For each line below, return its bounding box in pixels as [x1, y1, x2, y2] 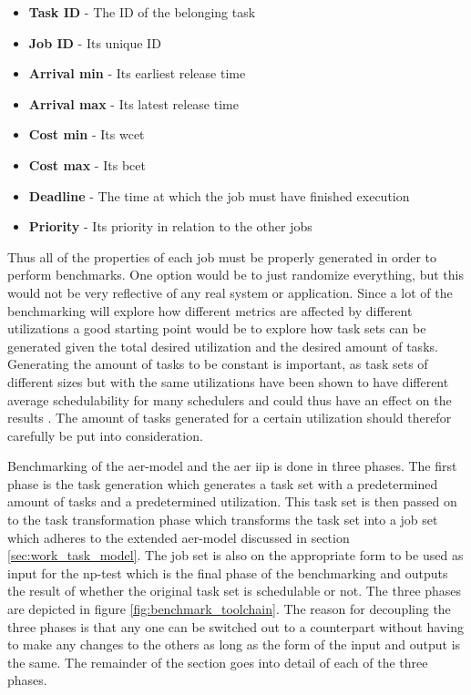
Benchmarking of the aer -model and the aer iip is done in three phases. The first [7, 456, 457, 475]
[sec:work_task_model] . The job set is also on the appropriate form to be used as [7, 546, 464, 565]
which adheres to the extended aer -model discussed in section [7, 527, 350, 547]
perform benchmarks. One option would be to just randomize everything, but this [7, 265, 464, 284]
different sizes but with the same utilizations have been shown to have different [7, 372, 449, 391]
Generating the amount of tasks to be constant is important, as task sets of [7, 354, 428, 373]
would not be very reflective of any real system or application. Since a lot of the [7, 282, 453, 302]
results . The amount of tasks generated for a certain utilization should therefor [7, 408, 452, 427]
